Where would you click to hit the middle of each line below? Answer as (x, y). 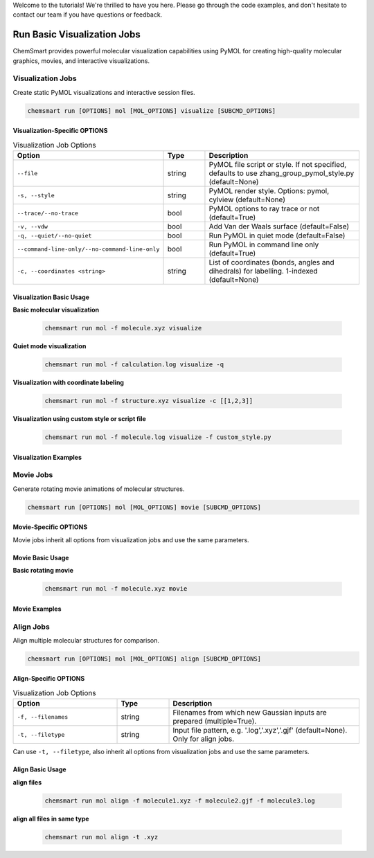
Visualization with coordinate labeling (69, 383)
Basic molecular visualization (56, 310)
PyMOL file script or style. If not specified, (278, 165)
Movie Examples (37, 609)
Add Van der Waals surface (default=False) (279, 226)
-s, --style (36, 195)
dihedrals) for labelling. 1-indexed (263, 271)
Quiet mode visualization (50, 346)
